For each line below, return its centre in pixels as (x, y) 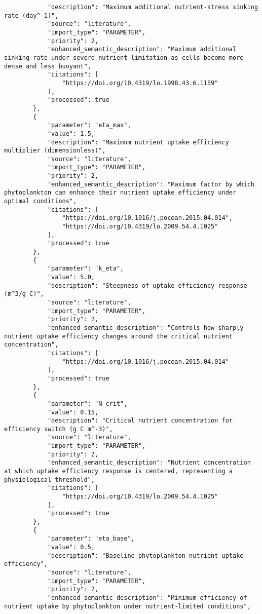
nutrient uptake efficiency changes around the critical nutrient (119, 336)
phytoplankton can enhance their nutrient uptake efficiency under (120, 193)
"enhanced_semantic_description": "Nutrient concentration (149, 463)
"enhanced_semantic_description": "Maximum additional (142, 49)
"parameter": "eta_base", (91, 539)
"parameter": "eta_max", (89, 125)
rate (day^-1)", (31, 15)
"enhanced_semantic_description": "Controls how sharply (145, 328)
